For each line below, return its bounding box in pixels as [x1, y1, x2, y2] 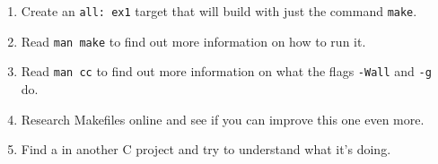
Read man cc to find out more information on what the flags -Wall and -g [21, 62, 432, 81]
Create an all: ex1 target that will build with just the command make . [21, 2, 417, 20]
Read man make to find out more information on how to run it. [21, 31, 366, 50]
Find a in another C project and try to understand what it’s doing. [21, 140, 391, 159]
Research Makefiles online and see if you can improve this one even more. [21, 109, 425, 128]
